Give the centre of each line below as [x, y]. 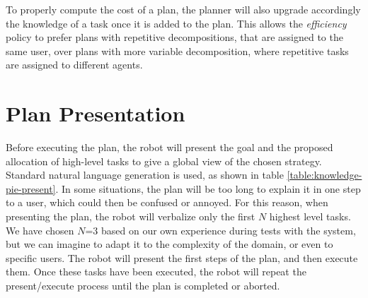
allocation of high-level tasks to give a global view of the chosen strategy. [164, 161]
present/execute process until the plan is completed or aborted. [143, 286]
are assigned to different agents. [74, 65]
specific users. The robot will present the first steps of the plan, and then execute [182, 257]
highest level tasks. [310, 216]
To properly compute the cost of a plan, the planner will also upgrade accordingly [183, 9]
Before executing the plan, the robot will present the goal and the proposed [169, 147]
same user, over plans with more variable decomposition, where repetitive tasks [177, 50]
